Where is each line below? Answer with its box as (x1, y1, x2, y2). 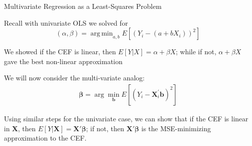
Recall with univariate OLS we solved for (4, 17, 128, 28)
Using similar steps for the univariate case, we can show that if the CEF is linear (4, 113, 249, 123)
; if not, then (86, 123, 124, 133)
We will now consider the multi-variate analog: (4, 73, 145, 83)
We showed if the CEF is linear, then (4, 46, 116, 57)
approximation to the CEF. (4, 133, 87, 143)
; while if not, (176, 46, 216, 57)
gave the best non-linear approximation (4, 56, 123, 66)
